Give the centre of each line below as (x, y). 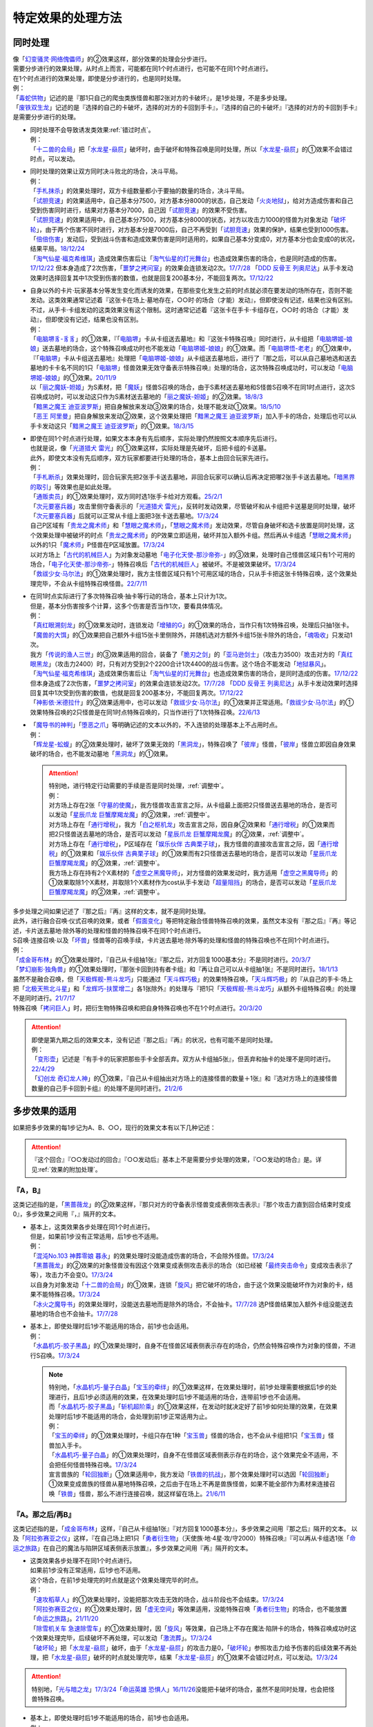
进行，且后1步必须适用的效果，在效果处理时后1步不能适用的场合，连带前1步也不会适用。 (179, 1397)
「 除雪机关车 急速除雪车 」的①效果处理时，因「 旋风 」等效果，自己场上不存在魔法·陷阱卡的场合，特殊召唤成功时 (190, 1628)
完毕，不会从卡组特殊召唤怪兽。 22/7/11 (92, 583)
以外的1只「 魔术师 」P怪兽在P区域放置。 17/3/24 (97, 545)
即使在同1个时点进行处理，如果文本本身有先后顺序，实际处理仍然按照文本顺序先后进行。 (155, 438)
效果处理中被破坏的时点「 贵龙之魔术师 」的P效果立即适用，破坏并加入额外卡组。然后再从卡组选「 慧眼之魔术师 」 (195, 535)
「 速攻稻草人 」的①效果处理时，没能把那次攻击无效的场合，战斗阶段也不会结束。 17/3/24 (157, 1599)
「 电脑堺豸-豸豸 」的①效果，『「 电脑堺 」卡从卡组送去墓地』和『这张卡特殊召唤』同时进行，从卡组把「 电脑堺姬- (188, 339)
